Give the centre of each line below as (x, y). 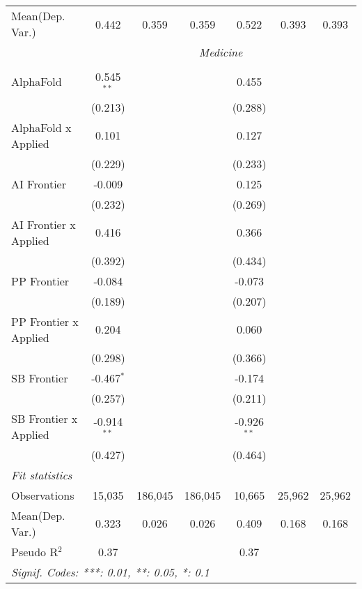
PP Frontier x (45, 321)
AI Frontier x (44, 224)
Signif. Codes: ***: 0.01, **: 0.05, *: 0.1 (110, 572)
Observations (43, 495)
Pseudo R (35, 551)
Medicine (221, 52)
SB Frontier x (45, 418)
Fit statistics (42, 475)
